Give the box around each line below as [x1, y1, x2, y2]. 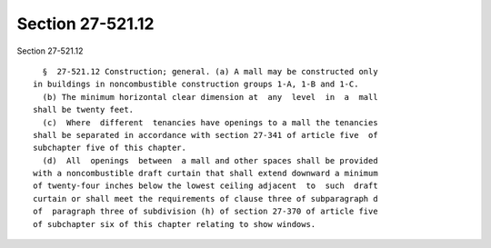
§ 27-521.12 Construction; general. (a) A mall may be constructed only [42, 66, 378, 76]
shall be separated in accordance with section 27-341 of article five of [33, 130, 378, 140]
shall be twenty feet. [33, 104, 135, 115]
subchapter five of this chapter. [33, 143, 186, 154]
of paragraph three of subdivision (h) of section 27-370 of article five [33, 206, 378, 217]
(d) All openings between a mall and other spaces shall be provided [42, 155, 378, 165]
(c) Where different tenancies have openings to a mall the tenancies [42, 117, 378, 127]
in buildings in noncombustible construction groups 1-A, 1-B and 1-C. [33, 79, 359, 90]
